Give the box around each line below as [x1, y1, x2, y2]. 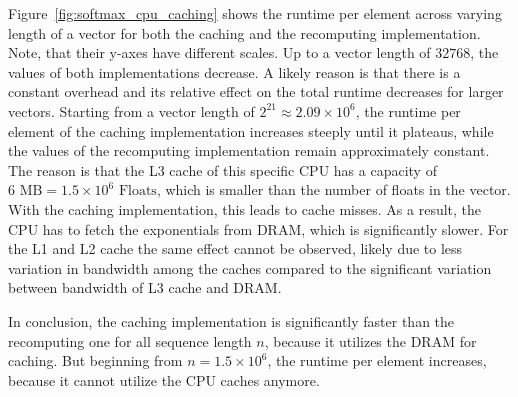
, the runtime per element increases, [267, 350, 487, 371]
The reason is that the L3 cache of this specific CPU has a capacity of [8, 159, 437, 180]
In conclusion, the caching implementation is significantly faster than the [8, 310, 455, 331]
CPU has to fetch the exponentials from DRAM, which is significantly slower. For [8, 218, 509, 239]
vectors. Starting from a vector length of [8, 100, 255, 121]
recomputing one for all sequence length [8, 330, 252, 351]
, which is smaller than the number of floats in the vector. [156, 179, 511, 200]
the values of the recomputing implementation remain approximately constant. [8, 140, 490, 161]
